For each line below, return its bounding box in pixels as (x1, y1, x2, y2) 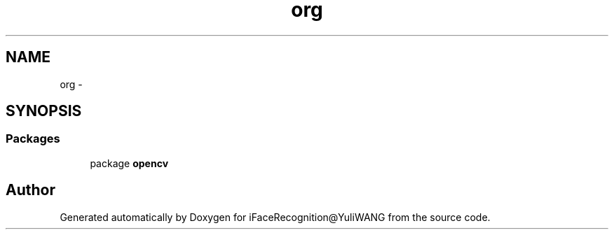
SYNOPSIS (6, 102, 82, 120)
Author (6, 181, 55, 199)
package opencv (90, 157, 169, 169)
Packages (6, 131, 60, 146)
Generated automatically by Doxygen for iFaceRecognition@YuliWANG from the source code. (60, 211, 491, 223)
